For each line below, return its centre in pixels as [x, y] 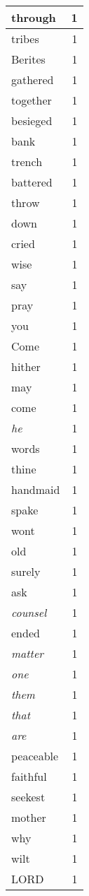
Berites [28, 59]
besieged [32, 120]
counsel [29, 612]
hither [26, 366]
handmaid [36, 489]
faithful [29, 776]
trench [27, 161]
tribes [25, 39]
